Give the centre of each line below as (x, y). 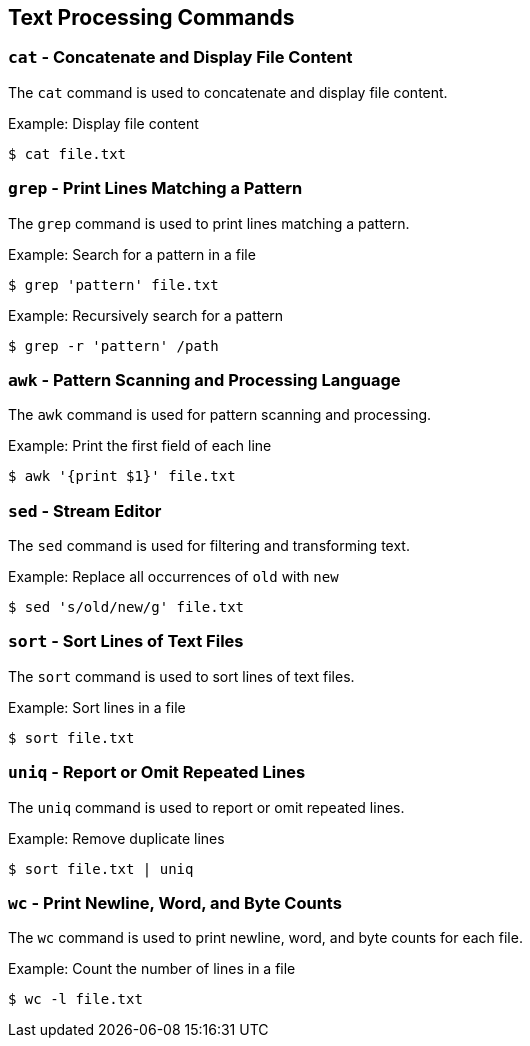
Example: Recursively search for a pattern (146, 315)
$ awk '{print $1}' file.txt (122, 476)
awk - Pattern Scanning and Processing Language (204, 379)
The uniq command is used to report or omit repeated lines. (206, 807)
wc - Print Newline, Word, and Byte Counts (175, 902)
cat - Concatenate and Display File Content (180, 57)
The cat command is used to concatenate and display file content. (228, 92)
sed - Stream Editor (85, 510)
